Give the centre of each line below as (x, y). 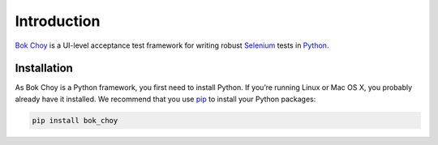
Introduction (58, 21)
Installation (44, 68)
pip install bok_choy (75, 120)
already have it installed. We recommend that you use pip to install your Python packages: (165, 99)
